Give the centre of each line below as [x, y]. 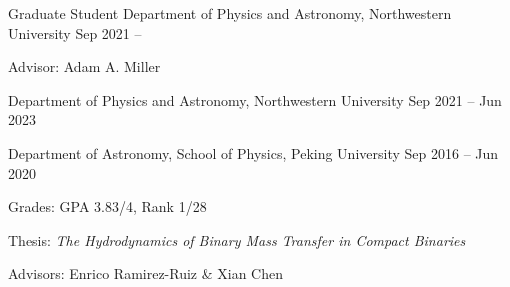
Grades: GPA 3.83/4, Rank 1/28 [107, 206]
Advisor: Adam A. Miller [84, 66]
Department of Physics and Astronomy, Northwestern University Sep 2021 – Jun [255, 99]
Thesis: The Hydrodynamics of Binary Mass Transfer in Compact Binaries [237, 239]
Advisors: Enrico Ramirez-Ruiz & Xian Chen [146, 273]
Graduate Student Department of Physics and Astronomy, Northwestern [230, 13]
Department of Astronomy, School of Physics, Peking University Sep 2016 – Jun [253, 152]
